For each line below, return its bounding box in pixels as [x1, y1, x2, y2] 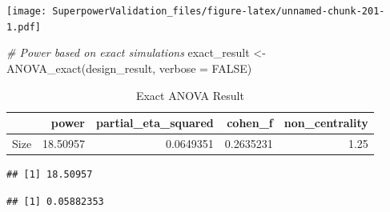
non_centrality [283, 114, 368, 131]
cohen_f [227, 114, 273, 131]
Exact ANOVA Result [135, 86, 244, 103]
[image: [6, 6, 47, 17]
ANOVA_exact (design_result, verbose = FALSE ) [6, 59, 252, 76]
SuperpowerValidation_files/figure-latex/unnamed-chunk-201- [52, 6, 385, 17]
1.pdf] [6, 21, 41, 33]
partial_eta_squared [96, 114, 214, 131]
